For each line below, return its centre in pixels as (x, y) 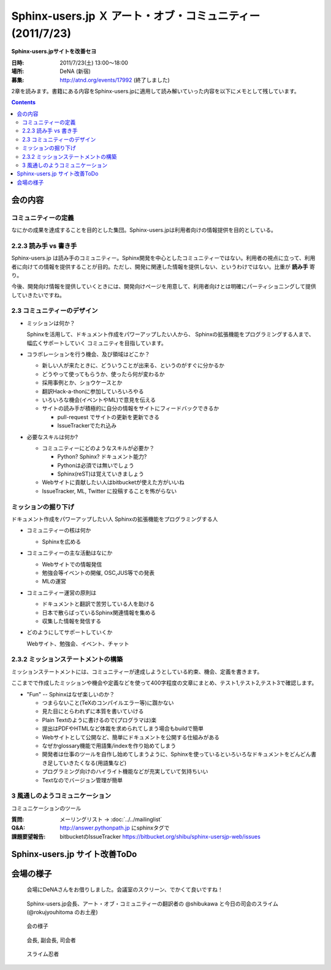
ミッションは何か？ (51, 323)
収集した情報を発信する (71, 621)
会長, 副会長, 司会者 (51, 940)
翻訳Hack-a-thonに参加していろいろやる (93, 391)
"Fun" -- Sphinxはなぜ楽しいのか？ (71, 694)
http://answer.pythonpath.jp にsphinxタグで (115, 828)
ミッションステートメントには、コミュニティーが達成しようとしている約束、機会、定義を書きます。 (137, 671)
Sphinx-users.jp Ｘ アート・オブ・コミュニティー (136, 16)
